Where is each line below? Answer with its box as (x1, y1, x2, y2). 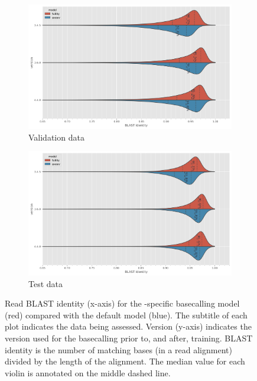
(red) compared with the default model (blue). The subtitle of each (5, 308, 248, 321)
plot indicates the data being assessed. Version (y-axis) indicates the (5, 320, 252, 333)
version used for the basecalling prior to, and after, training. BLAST (5, 332, 253, 344)
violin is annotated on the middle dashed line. (5, 366, 171, 379)
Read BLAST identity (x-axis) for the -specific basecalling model (5, 297, 240, 310)
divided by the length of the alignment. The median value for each (5, 355, 245, 367)
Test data (28, 277, 63, 289)
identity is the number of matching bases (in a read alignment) (5, 343, 232, 356)
